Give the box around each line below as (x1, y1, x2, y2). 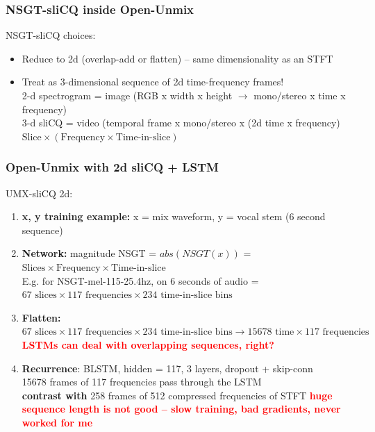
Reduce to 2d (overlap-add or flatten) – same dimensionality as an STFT (22, 51, 333, 65)
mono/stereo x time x (253, 88, 346, 102)
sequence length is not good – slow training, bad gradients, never (22, 401, 341, 416)
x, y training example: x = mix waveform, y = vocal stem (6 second (22, 209, 326, 224)
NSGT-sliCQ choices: (6, 28, 96, 42)
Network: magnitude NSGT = (22, 246, 157, 260)
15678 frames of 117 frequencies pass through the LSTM (22, 374, 262, 389)
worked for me (22, 415, 93, 429)
